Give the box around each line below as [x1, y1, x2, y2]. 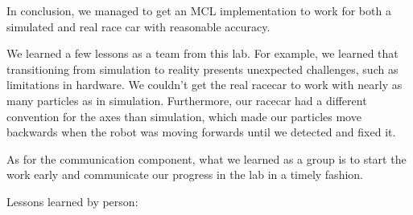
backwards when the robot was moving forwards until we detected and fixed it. [6, 124, 396, 140]
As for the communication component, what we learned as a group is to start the [6, 150, 407, 167]
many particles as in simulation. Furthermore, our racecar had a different [6, 91, 367, 108]
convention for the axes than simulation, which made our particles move [6, 107, 361, 124]
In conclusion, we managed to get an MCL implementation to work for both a [6, 2, 391, 18]
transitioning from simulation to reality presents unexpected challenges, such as [6, 60, 399, 77]
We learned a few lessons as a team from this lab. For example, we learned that [6, 45, 399, 62]
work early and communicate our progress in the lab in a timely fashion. [6, 166, 363, 183]
